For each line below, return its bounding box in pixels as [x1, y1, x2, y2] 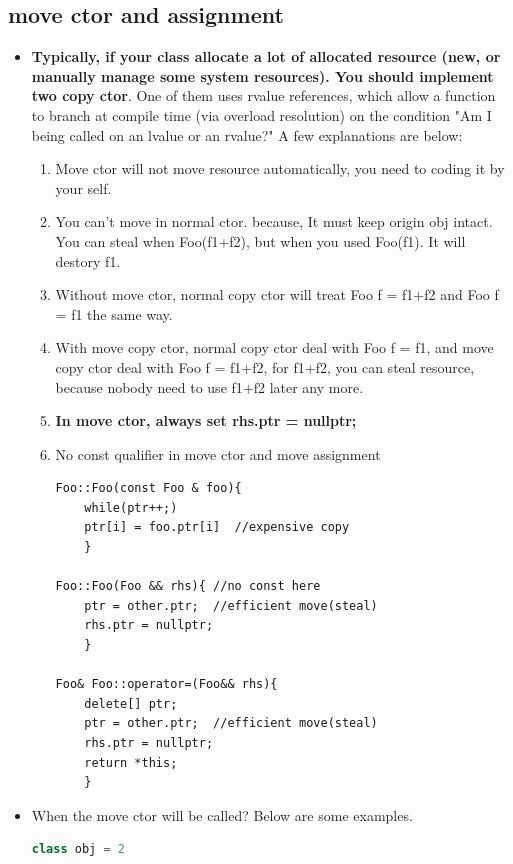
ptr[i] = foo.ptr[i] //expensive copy [84, 520, 350, 535]
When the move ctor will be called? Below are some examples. [31, 804, 413, 825]
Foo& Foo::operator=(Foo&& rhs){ [55, 677, 278, 692]
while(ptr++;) [84, 500, 178, 515]
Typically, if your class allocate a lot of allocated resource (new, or [31, 46, 501, 67]
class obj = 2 [31, 842, 125, 857]
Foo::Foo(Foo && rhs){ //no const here [55, 579, 321, 594]
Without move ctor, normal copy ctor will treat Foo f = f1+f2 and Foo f [55, 284, 499, 305]
